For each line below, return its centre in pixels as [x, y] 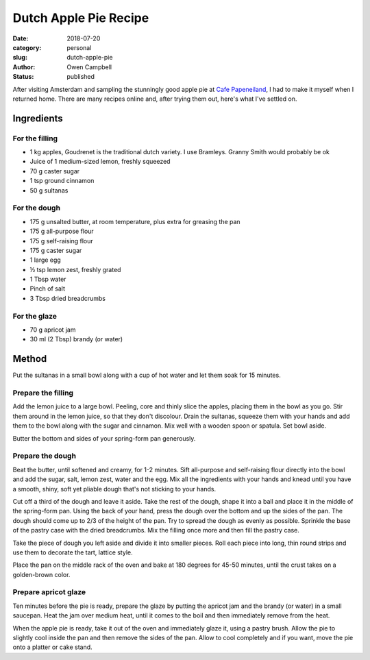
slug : [20, 58]
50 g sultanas [49, 190]
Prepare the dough [45, 456]
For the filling [35, 138]
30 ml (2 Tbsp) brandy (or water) [76, 339]
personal [79, 47]
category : [27, 47]
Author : [24, 67]
